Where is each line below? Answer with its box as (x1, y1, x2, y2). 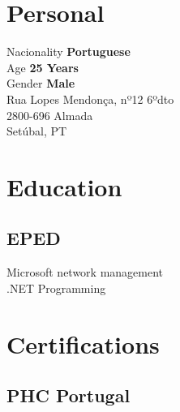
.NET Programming (6, 279, 106, 296)
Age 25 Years (6, 58, 79, 75)
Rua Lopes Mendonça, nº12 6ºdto (6, 90, 174, 107)
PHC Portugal (6, 383, 131, 408)
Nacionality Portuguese (6, 43, 131, 60)
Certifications (6, 327, 160, 360)
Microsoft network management (6, 264, 164, 281)
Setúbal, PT (6, 122, 67, 139)
